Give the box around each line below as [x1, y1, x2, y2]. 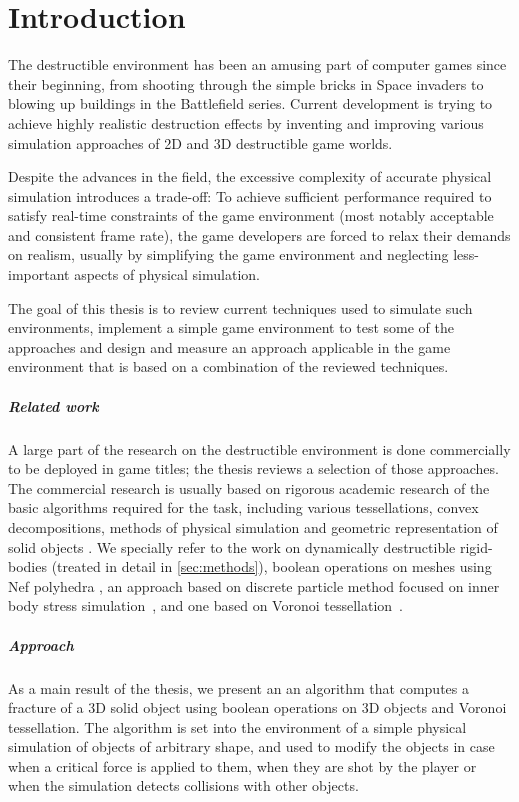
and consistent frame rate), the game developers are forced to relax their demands [8, 224, 511, 245]
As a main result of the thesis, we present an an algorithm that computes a [8, 677, 469, 698]
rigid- [459, 536, 493, 557]
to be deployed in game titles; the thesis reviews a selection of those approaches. [8, 458, 499, 479]
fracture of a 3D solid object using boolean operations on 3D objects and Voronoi [8, 697, 507, 718]
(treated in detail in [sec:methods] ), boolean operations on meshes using [51, 556, 492, 577]
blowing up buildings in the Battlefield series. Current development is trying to [8, 93, 493, 114]
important [8, 264, 70, 285]
